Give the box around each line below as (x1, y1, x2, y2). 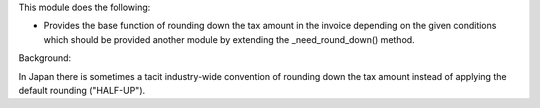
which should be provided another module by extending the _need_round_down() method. (43, 33, 415, 45)
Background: (18, 52, 72, 64)
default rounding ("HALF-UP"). (18, 84, 146, 96)
